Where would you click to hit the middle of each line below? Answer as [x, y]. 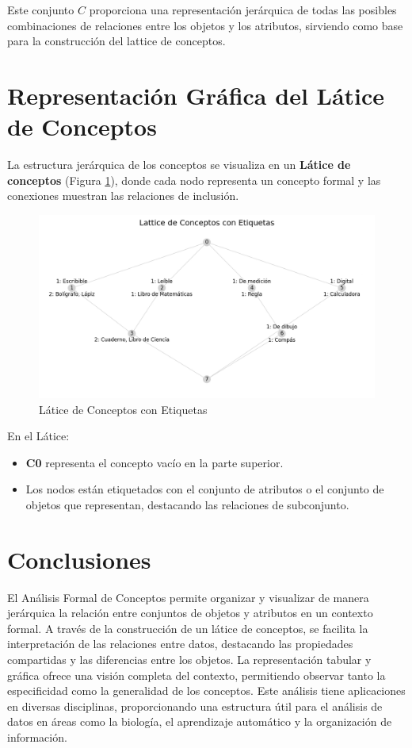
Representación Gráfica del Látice [196, 95]
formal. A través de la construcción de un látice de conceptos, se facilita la [188, 628]
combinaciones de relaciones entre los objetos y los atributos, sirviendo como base [205, 25]
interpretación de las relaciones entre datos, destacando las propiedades [180, 644]
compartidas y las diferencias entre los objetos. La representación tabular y [189, 659]
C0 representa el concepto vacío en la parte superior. [154, 462]
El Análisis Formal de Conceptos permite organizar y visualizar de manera [188, 597]
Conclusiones [79, 559]
